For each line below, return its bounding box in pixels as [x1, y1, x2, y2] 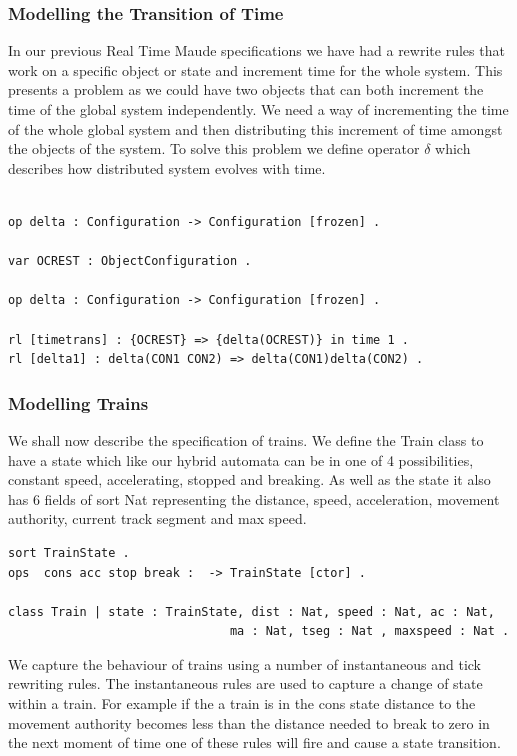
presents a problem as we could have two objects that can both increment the [8, 79, 484, 100]
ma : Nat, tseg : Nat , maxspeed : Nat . [229, 624, 510, 639]
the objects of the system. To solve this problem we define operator [8, 138, 420, 159]
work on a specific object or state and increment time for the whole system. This [8, 59, 503, 80]
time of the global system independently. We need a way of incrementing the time [8, 99, 509, 119]
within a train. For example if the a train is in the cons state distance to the [8, 693, 476, 714]
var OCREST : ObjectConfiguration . [8, 254, 252, 269]
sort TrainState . [8, 545, 130, 560]
